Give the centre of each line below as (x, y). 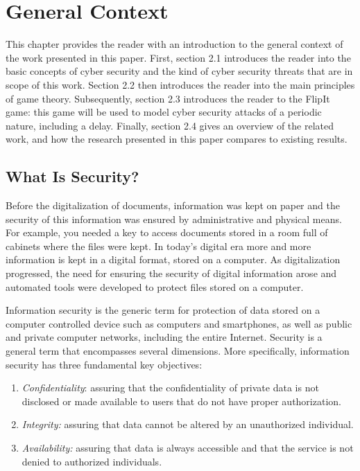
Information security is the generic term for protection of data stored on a (163, 310)
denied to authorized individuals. (92, 461)
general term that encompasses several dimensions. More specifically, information (178, 351)
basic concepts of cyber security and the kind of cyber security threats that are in (179, 71)
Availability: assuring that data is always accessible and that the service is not (188, 447)
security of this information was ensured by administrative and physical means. (174, 219)
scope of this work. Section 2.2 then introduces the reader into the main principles (180, 84)
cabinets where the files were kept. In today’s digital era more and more (158, 246)
